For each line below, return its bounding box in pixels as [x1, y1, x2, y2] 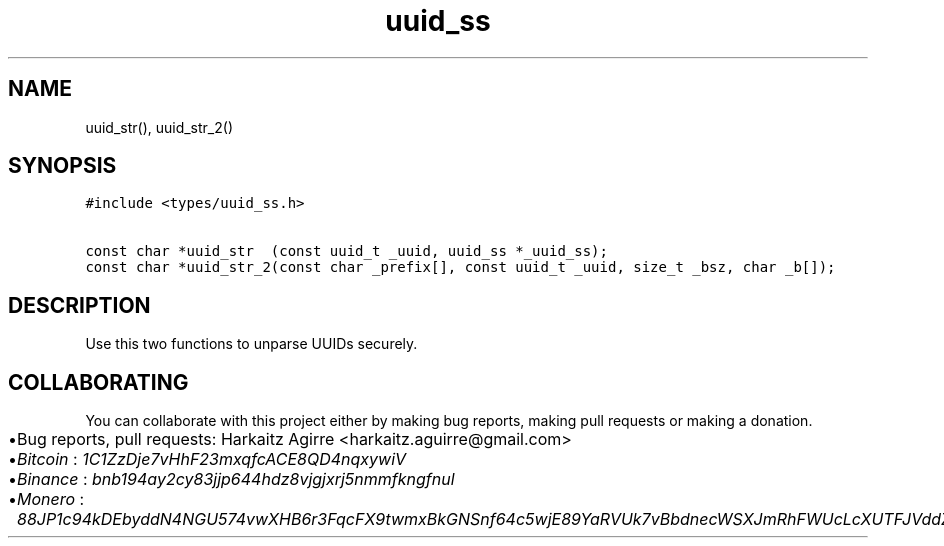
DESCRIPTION [8, 292, 151, 318]
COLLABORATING [8, 369, 189, 395]
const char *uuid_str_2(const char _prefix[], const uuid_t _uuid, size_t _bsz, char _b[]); [85, 259, 836, 276]
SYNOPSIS [8, 153, 117, 179]
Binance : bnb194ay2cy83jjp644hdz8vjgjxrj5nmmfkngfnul [17, 469, 455, 490]
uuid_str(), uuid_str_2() [85, 118, 233, 136]
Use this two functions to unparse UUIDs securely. [85, 335, 418, 353]
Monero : [17, 489, 85, 510]
